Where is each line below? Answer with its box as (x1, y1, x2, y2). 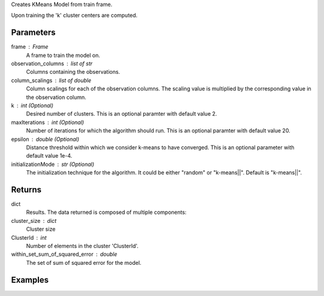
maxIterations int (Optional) (11, 119, 84, 126)
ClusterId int (11, 234, 47, 241)
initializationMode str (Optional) (11, 161, 95, 168)
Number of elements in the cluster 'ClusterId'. (26, 243, 139, 250)
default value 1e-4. (26, 152, 73, 159)
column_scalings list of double (11, 77, 92, 84)
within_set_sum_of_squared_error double (11, 250, 118, 258)
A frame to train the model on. (26, 52, 100, 59)
